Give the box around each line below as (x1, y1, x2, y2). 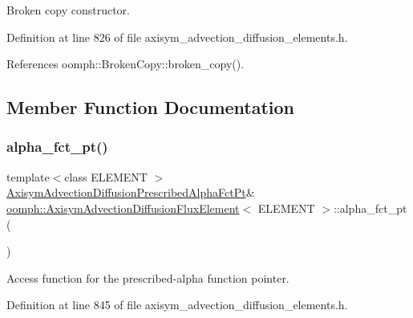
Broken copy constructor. (6, 2, 130, 18)
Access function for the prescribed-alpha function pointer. (6, 269, 290, 286)
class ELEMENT (64, 168, 148, 185)
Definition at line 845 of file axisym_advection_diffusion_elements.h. (6, 296, 348, 313)
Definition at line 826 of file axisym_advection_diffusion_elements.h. (6, 28, 348, 45)
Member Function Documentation (6, 95, 295, 120)
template (6, 168, 50, 185)
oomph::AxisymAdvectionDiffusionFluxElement (6, 199, 240, 216)
